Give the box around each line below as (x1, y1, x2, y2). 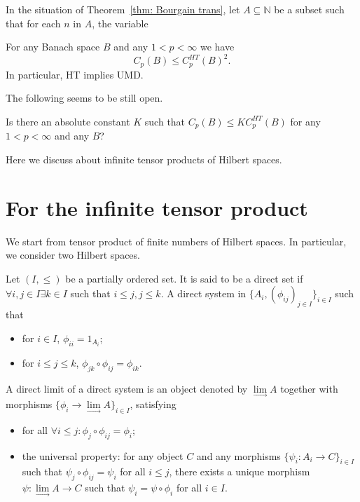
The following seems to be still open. (6, 90, 163, 105)
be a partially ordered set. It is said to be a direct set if (65, 271, 303, 285)
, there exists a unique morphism (169, 464, 310, 479)
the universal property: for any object (22, 448, 184, 463)
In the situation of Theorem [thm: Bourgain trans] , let (6, 2, 240, 16)
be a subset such (274, 2, 345, 16)
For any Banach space (6, 39, 100, 54)
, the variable (92, 15, 148, 30)
